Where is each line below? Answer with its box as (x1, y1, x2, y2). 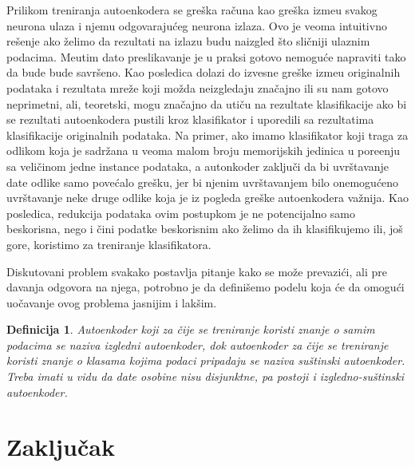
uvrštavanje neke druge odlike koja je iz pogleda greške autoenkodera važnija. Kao (6, 189, 409, 206)
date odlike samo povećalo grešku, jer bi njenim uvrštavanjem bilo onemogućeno (6, 173, 399, 190)
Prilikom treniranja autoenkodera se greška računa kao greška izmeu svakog (6, 2, 377, 18)
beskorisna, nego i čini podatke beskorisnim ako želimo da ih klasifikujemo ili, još (6, 220, 403, 237)
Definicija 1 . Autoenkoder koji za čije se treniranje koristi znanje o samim (6, 321, 375, 338)
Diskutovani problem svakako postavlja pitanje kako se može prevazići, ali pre (6, 263, 387, 279)
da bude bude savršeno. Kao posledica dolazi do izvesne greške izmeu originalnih (6, 64, 401, 81)
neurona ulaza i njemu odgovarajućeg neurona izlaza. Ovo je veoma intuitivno (6, 17, 387, 34)
